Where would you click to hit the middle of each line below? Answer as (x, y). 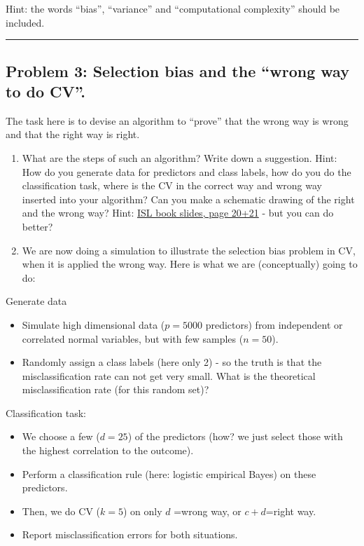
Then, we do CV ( (61, 511)
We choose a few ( (61, 436)
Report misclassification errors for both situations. (130, 534)
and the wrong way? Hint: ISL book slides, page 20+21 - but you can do (178, 213)
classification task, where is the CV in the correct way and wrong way (172, 185)
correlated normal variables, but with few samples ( (133, 338)
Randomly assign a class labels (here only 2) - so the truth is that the (172, 362)
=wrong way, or (208, 511)
